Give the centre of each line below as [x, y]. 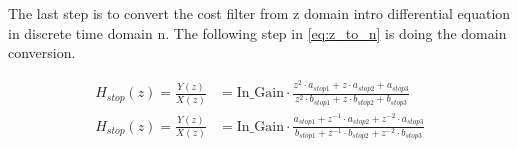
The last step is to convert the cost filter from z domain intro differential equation [259, 13]
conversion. [42, 52]
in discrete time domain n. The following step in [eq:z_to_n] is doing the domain [257, 32]
